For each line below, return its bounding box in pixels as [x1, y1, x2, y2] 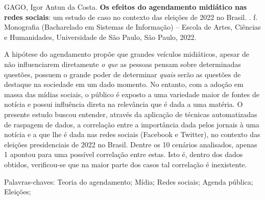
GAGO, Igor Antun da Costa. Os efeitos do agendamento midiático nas [4, 2, 247, 12]
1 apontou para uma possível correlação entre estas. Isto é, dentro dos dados [4, 149, 243, 160]
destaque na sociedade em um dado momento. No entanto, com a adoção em [4, 79, 244, 90]
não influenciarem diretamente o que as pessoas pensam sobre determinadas [4, 58, 241, 69]
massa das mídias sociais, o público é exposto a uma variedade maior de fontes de [4, 88, 259, 99]
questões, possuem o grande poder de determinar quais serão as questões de [4, 69, 241, 79]
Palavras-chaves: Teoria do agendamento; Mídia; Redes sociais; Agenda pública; [4, 176, 253, 187]
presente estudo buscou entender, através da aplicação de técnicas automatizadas [4, 108, 257, 119]
